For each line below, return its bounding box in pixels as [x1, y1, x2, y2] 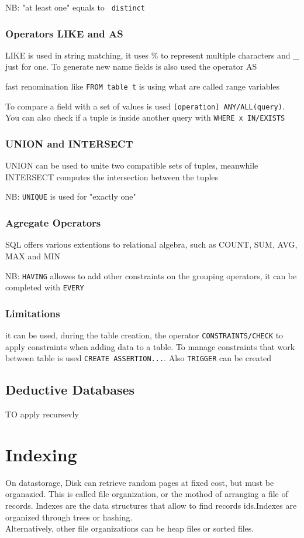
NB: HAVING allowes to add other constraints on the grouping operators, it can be [5, 269, 297, 282]
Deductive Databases [5, 381, 135, 399]
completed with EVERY [5, 281, 84, 293]
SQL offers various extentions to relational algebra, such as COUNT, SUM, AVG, [5, 238, 298, 251]
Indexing [5, 442, 77, 466]
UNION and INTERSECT [5, 136, 133, 150]
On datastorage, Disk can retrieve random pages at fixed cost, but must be [5, 476, 274, 488]
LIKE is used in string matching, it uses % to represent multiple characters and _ [5, 49, 299, 61]
